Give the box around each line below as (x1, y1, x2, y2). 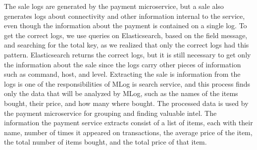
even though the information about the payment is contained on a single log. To (4, 20, 247, 31)
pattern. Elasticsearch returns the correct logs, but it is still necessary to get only (4, 49, 251, 59)
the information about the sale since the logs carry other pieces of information (4, 59, 241, 69)
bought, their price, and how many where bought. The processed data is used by (4, 98, 249, 108)
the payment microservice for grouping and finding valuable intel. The (4, 107, 217, 118)
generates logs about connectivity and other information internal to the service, (4, 10, 245, 21)
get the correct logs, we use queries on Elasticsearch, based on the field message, (4, 30, 248, 40)
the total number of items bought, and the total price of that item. (4, 137, 207, 147)
